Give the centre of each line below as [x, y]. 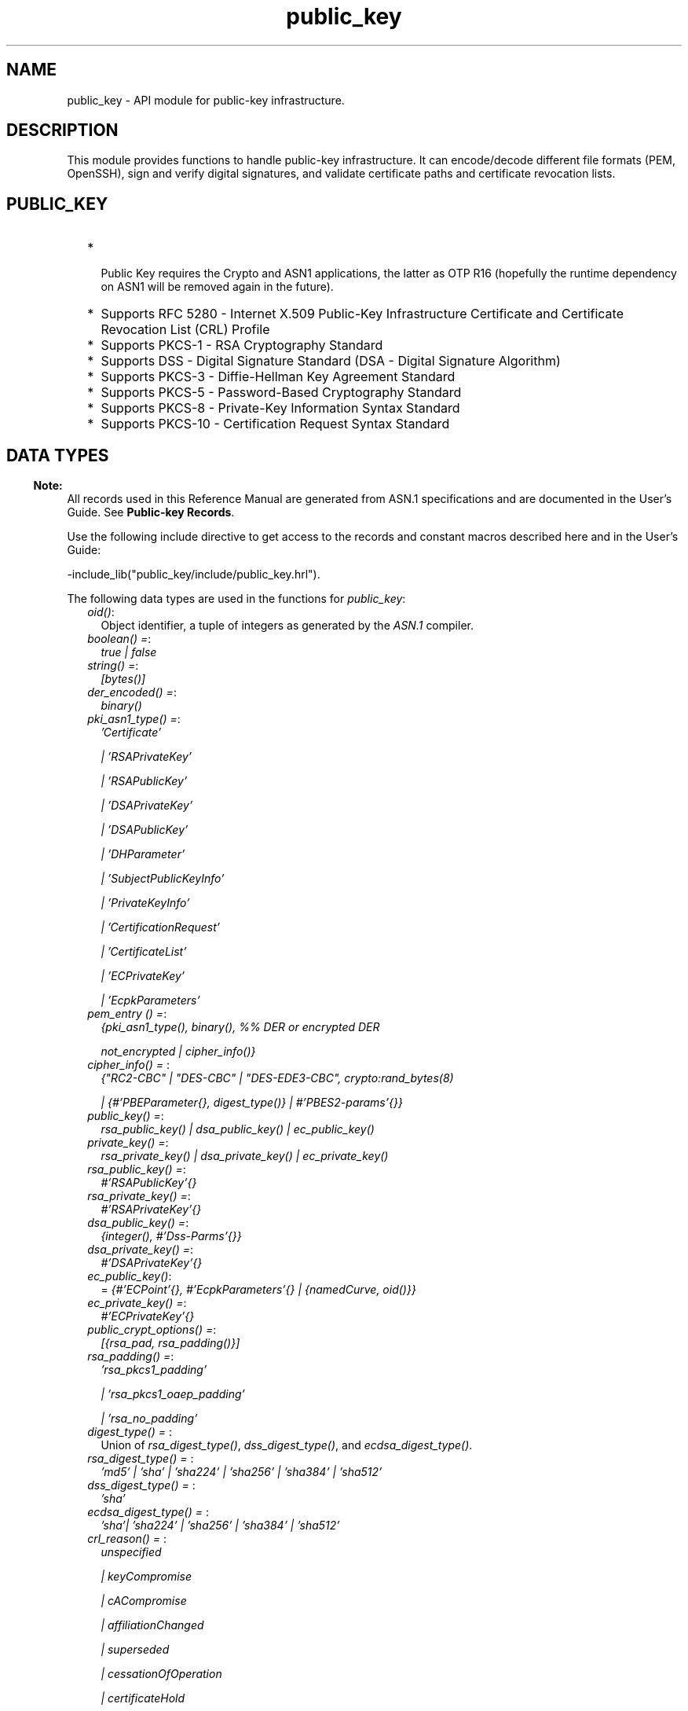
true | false [129, 652]
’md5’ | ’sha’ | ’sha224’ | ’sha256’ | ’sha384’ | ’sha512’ [242, 1472]
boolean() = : [119, 639]
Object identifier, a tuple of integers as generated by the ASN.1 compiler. [287, 626]
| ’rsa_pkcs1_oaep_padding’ [173, 1394]
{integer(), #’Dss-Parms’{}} [171, 1236]
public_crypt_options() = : [152, 1330]
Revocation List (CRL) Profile [185, 330]
